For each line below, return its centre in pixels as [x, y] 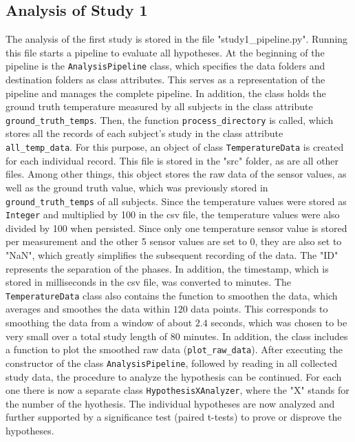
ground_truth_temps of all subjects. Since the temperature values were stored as [176, 201]
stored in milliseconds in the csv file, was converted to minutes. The [149, 282]
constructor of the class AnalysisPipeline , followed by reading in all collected [171, 362]
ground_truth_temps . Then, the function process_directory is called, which [170, 119]
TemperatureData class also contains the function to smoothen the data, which [172, 295]
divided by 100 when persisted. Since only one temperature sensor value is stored [176, 228]
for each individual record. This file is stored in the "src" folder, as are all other [172, 160]
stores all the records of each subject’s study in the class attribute [144, 133]
